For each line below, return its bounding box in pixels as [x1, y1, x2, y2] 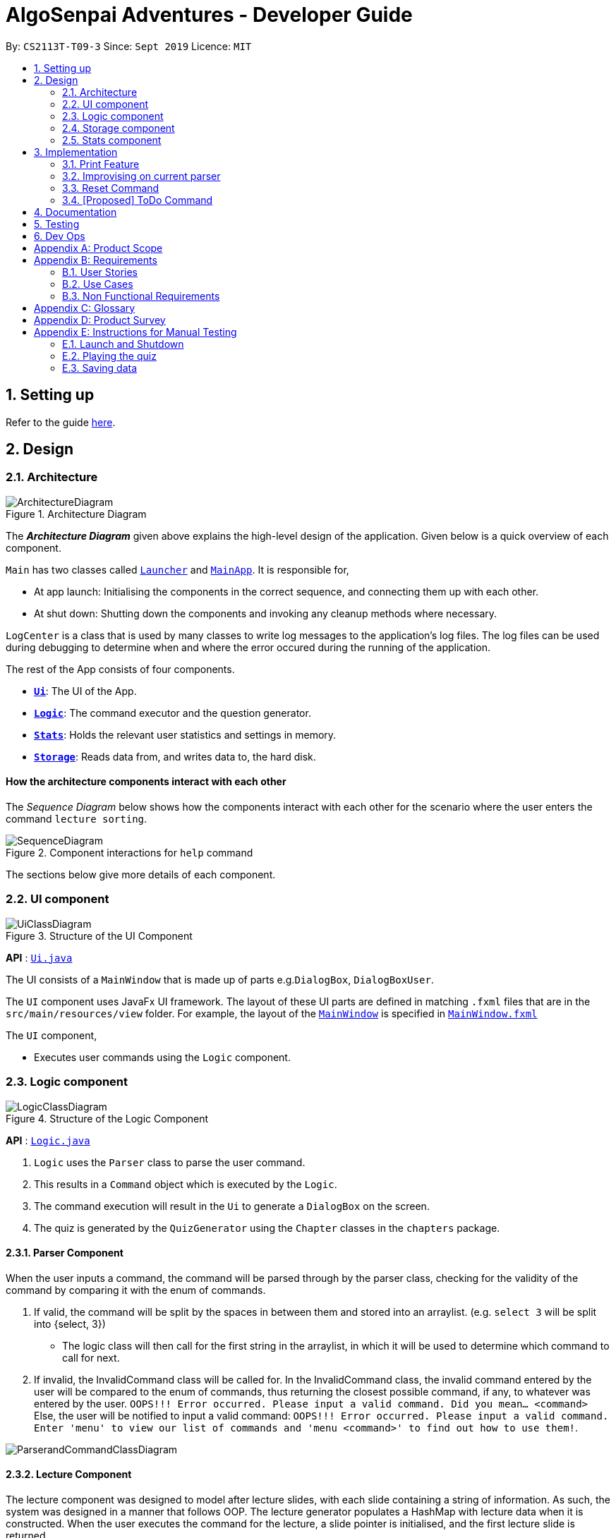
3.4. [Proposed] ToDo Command [62, 193, 213, 206]
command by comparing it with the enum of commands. [6, 1283, 266, 1296]
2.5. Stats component [62, 133, 162, 146]
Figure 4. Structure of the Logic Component [6, 1112, 209, 1125]
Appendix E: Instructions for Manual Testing [34, 325, 237, 338]
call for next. [62, 1351, 120, 1364]
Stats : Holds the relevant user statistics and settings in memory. [34, 728, 337, 741]
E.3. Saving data [62, 361, 138, 374]
